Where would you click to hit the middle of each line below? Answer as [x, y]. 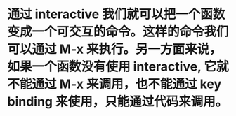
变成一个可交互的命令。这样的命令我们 [118, 32]
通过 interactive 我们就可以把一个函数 [116, 14]
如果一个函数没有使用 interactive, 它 [112, 67]
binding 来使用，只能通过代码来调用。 [118, 102]
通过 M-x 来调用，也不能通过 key [127, 84]
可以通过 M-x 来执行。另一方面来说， [115, 49]
